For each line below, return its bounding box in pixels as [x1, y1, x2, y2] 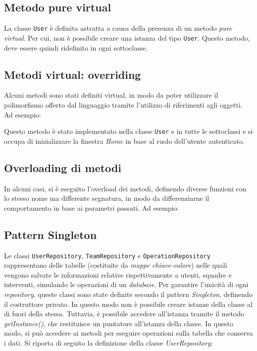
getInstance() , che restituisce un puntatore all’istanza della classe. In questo [4, 318, 234, 328]
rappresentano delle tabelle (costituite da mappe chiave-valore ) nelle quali [4, 260, 227, 270]
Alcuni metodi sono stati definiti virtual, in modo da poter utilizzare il [4, 90, 218, 100]
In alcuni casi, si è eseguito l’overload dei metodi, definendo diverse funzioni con [4, 183, 247, 193]
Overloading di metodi [4, 160, 122, 175]
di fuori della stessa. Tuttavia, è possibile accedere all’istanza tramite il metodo [4, 308, 245, 319]
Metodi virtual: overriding [4, 66, 141, 82]
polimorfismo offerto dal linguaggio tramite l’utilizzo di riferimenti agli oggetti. [4, 99, 243, 110]
